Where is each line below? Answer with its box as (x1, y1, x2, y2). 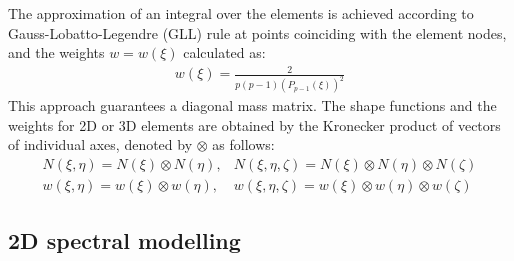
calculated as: (183, 42, 266, 63)
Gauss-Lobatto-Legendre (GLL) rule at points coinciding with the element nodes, (8, 22, 507, 43)
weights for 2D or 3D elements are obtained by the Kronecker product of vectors (8, 114, 501, 135)
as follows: (212, 134, 275, 155)
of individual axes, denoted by (8, 134, 193, 155)
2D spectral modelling (8, 225, 241, 256)
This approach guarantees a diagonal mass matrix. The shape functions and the (8, 95, 497, 116)
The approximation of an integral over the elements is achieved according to (8, 3, 474, 23)
